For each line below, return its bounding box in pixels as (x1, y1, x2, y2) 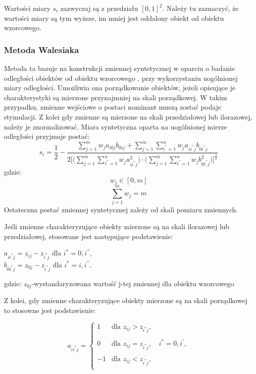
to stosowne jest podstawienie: (4, 305, 96, 315)
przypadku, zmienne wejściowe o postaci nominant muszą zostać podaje (4, 102, 221, 112)
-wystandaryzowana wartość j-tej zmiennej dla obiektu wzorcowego (31, 278, 234, 288)
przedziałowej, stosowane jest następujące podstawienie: (4, 231, 173, 241)
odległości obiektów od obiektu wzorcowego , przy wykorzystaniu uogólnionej (4, 72, 238, 83)
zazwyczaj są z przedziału (60, 3, 138, 13)
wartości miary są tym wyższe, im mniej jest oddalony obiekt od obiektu (4, 12, 224, 23)
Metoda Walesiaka (4, 43, 79, 56)
